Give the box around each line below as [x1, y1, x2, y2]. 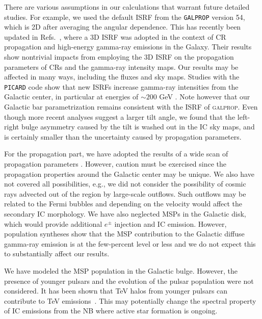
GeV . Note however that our [159, 91, 250, 102]
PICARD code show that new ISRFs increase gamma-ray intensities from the [4, 81, 239, 92]
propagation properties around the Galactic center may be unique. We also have [4, 168, 254, 179]
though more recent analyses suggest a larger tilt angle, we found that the [4, 111, 235, 122]
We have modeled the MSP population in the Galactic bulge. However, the [4, 265, 238, 276]
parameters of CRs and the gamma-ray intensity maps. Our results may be [4, 61, 239, 72]
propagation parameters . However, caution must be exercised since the [4, 158, 227, 169]
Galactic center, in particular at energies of [4, 91, 139, 102]
